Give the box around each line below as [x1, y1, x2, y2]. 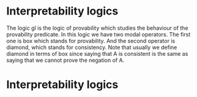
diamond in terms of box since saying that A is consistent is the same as [6, 50, 188, 57]
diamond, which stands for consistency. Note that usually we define [6, 44, 177, 51]
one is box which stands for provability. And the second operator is [6, 37, 176, 44]
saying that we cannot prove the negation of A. [6, 56, 125, 64]
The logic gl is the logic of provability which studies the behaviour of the [6, 24, 188, 32]
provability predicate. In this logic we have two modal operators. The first [6, 30, 191, 38]
